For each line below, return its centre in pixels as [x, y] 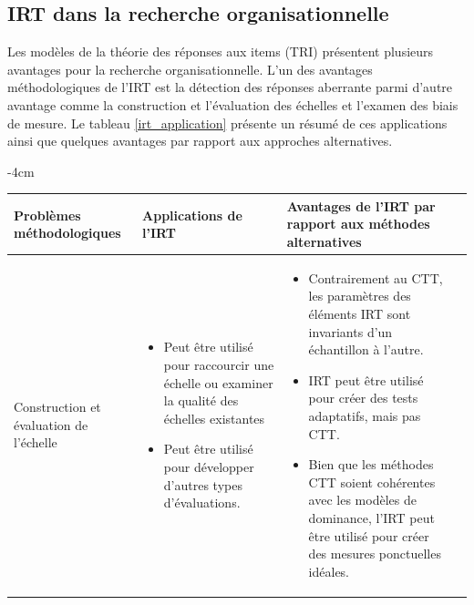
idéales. [329, 571]
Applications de [192, 215]
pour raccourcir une [219, 365]
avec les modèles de [362, 500]
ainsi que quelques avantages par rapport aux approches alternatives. [200, 141]
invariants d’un [350, 331]
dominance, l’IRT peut [371, 518]
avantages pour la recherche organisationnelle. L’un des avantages [190, 69]
